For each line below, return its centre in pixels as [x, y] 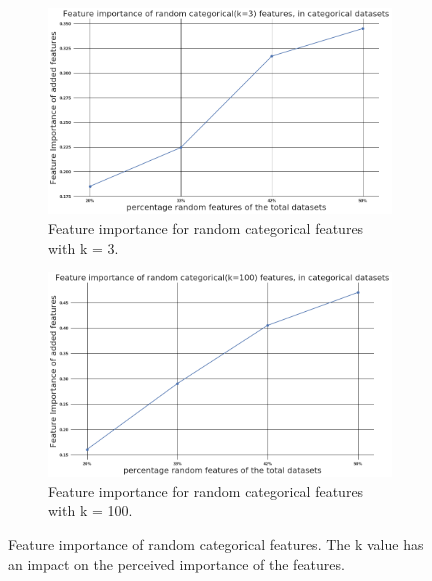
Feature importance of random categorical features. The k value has [216, 543]
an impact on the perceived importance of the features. [176, 563]
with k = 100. [90, 510]
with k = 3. [83, 247]
